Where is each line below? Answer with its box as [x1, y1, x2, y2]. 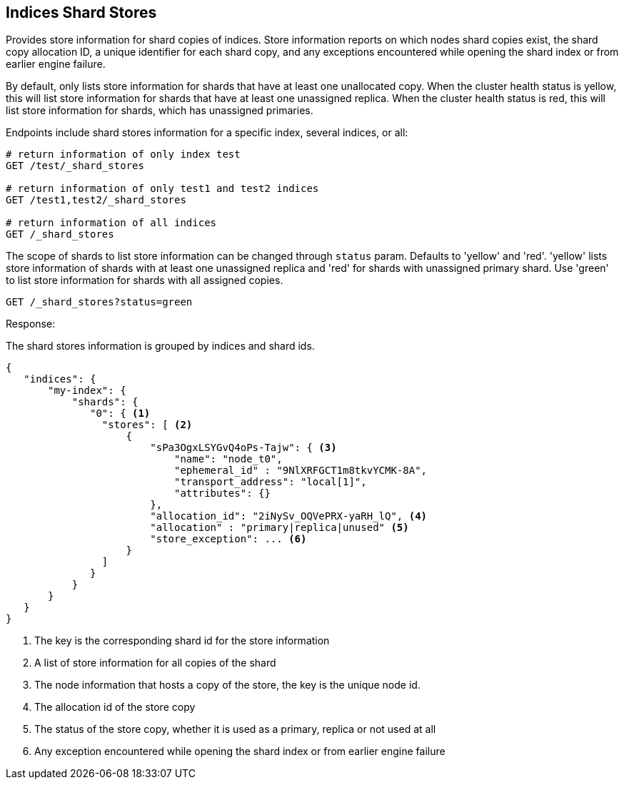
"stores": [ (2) [101, 419, 193, 431]
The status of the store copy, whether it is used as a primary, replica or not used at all [34, 723, 436, 736]
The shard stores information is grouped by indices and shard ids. [6, 340, 315, 353]
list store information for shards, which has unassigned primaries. [6, 104, 313, 117]
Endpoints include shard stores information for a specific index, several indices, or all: [6, 126, 408, 139]
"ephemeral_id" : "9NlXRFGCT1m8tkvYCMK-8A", [174, 465, 428, 477]
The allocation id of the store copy [34, 701, 196, 714]
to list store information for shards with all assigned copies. [6, 274, 283, 287]
